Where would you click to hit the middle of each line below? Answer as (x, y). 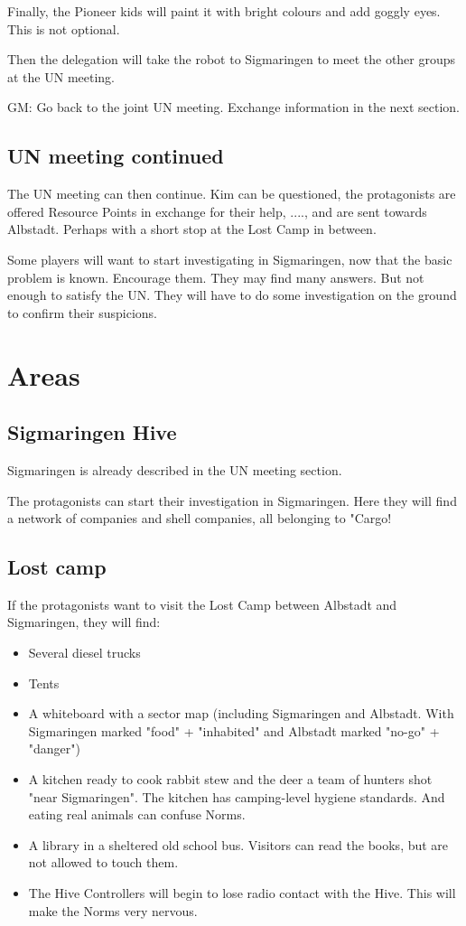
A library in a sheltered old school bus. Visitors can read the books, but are (238, 844)
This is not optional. (64, 28)
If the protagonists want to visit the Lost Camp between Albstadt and (202, 604)
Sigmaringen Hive (92, 432)
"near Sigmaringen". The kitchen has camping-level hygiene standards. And (237, 796)
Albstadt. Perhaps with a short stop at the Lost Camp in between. (192, 229)
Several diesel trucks (84, 653)
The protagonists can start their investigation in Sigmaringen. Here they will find (232, 500)
